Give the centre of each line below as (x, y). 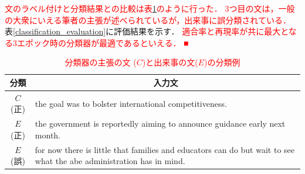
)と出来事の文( (170, 62)
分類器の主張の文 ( (101, 62)
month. (48, 135)
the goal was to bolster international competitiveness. (131, 103)
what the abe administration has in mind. (110, 161)
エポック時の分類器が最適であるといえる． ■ (103, 42)
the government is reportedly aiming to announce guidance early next (160, 123)
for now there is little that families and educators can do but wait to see (165, 149)
